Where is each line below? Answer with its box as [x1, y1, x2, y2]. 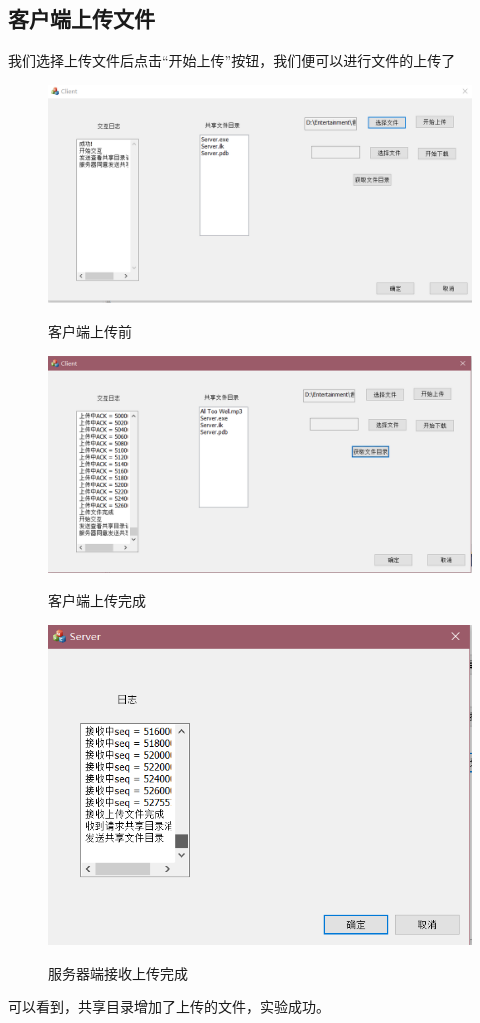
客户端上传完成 [48, 590, 146, 611]
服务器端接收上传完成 [48, 962, 188, 983]
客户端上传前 [48, 321, 132, 342]
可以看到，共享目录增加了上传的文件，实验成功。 [8, 996, 330, 1017]
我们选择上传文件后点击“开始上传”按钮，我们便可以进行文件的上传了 [8, 50, 456, 71]
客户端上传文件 [8, 3, 155, 34]
